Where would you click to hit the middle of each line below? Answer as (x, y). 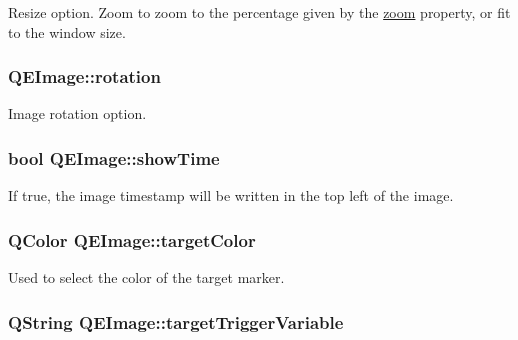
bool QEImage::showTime (114, 157)
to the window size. (67, 31)
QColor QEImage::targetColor (132, 239)
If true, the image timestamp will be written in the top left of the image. (231, 195)
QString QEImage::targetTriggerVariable (176, 321)
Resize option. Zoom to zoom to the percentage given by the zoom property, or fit (259, 12)
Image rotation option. (77, 113)
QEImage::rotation (84, 76)
